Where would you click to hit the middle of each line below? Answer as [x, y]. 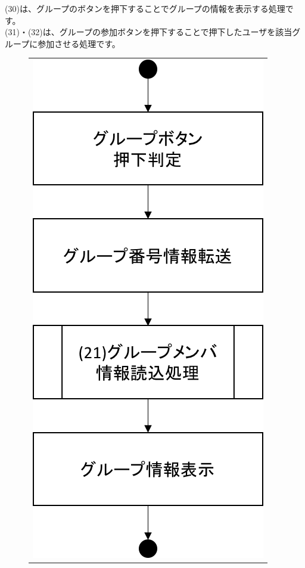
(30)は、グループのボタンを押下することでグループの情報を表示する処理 [145, 8]
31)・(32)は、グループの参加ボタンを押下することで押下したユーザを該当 [150, 32]
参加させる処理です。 [79, 43]
